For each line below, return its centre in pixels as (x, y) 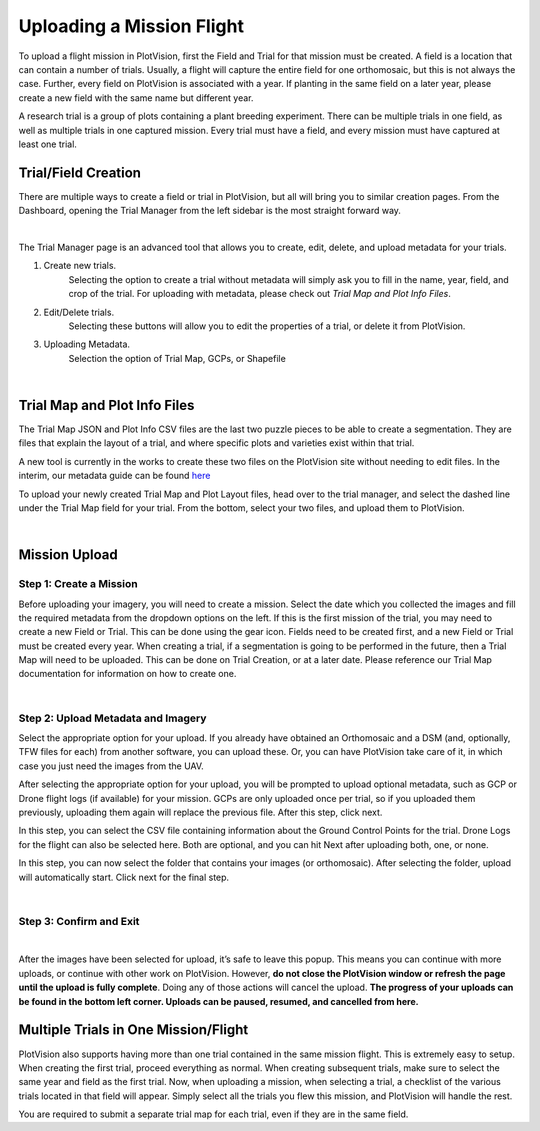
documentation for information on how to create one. (127, 674)
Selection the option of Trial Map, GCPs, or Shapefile (177, 358)
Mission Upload (68, 555)
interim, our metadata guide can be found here (114, 476)
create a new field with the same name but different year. (136, 97)
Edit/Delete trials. (79, 312)
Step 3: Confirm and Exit (79, 921)
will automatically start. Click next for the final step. (124, 877)
